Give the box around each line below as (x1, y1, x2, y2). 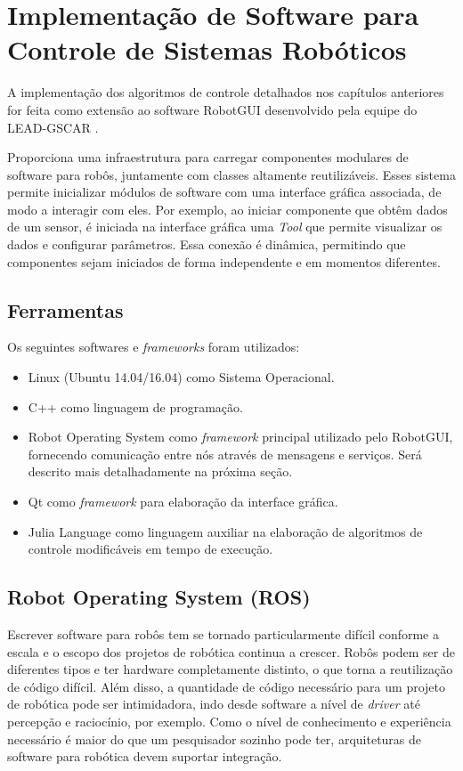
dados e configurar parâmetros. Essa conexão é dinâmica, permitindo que (7, 235, 406, 254)
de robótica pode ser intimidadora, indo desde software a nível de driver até (7, 694, 420, 713)
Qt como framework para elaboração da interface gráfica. (28, 492, 338, 511)
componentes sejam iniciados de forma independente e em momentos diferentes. (7, 252, 441, 271)
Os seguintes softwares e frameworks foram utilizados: (7, 337, 300, 356)
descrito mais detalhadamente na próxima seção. (28, 462, 293, 481)
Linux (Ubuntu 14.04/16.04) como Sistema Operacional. (28, 368, 335, 386)
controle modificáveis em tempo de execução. (28, 540, 273, 558)
